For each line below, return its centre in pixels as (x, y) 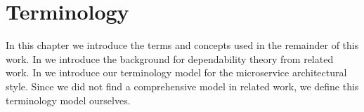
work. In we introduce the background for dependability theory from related (170, 58)
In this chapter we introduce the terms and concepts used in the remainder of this (182, 45)
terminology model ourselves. (68, 100)
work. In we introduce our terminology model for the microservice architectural (176, 72)
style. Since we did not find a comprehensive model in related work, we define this (182, 86)
